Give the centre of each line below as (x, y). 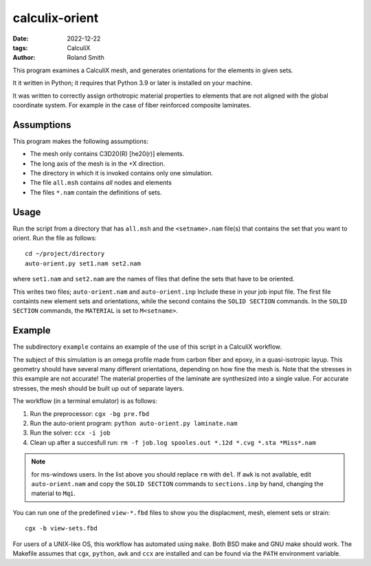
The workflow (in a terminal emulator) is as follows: (85, 401)
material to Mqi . (53, 493)
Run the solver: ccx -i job (70, 433)
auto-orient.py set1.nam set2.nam (83, 263)
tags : (20, 47)
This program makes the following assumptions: (81, 141)
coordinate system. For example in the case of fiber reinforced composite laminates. (132, 105)
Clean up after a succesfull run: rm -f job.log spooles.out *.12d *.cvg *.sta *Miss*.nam (173, 442)
